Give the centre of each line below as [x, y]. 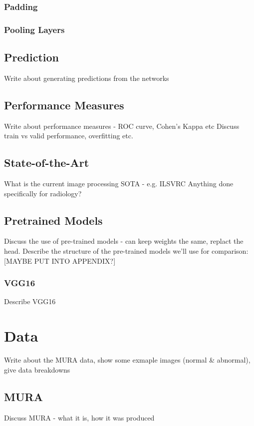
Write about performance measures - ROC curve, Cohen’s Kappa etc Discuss [122, 126]
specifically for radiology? [43, 193]
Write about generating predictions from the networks [87, 78]
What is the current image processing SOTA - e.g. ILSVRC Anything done [119, 184]
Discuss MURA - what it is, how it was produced [79, 417]
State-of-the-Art [47, 163]
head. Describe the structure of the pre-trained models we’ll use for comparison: [126, 251]
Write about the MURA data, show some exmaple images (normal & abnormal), [127, 360]
